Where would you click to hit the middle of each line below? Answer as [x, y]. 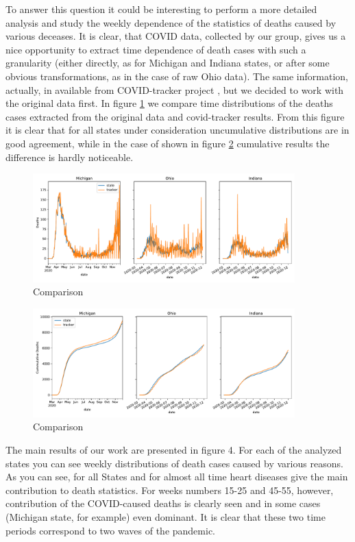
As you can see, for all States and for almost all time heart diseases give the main [177, 477]
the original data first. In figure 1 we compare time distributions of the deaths [169, 103]
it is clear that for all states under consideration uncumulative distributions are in [177, 130]
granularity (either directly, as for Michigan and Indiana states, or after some [168, 63]
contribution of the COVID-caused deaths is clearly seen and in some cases [163, 503]
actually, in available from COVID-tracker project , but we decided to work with [175, 89]
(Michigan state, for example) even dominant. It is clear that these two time [166, 516]
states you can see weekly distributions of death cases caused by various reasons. [174, 463]
